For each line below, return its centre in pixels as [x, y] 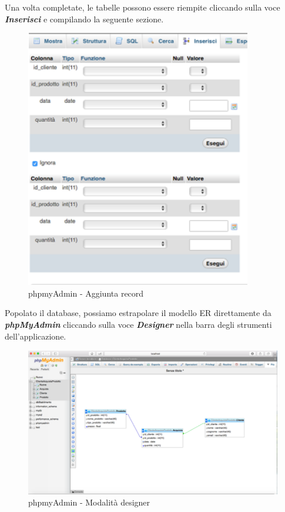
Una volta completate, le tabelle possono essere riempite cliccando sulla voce [142, 7]
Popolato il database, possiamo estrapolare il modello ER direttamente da [138, 313]
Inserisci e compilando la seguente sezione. [84, 19]
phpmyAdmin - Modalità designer [89, 502]
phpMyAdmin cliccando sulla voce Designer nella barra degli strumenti [138, 324]
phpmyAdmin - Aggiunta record [86, 293]
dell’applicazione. [36, 336]
